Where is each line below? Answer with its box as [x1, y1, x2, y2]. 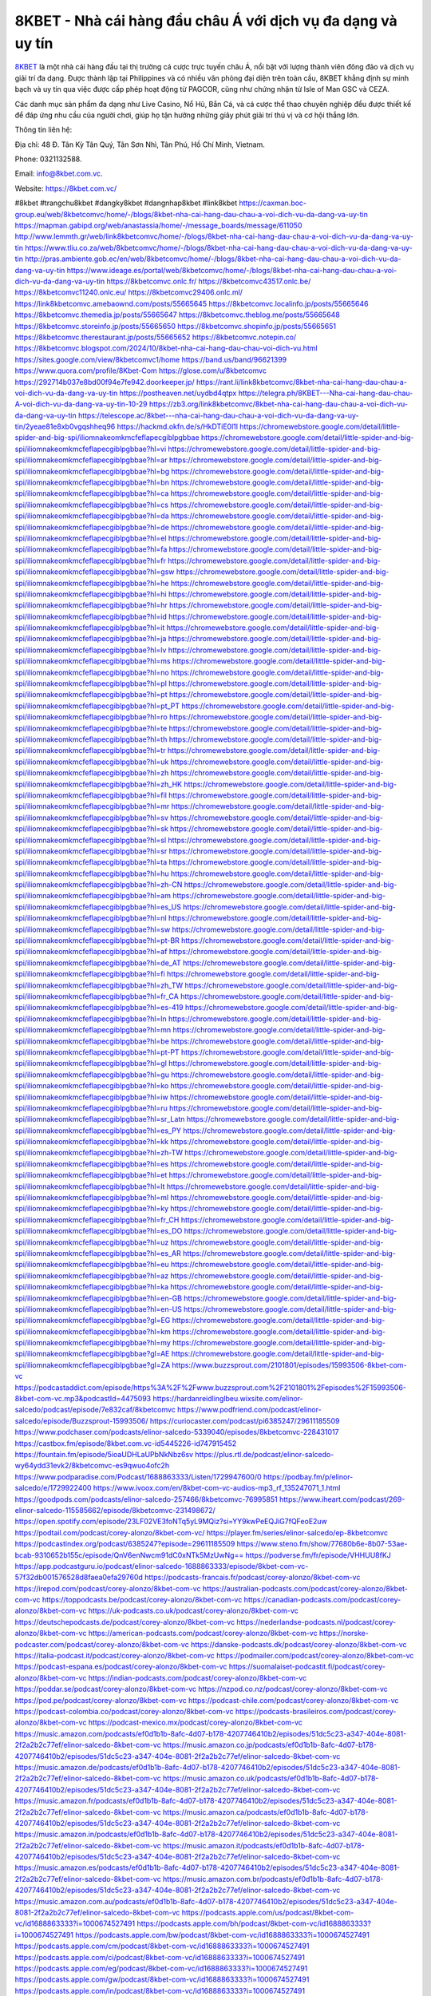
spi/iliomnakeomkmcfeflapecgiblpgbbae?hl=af [14, 947, 168, 956]
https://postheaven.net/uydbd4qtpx [119, 388, 237, 398]
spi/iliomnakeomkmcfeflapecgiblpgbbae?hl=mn [14, 1025, 172, 1035]
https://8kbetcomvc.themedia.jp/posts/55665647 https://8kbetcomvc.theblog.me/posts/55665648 [14, 310, 341, 319]
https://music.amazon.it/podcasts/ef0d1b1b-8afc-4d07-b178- [162, 1840, 365, 1850]
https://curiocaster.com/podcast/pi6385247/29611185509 [149, 1416, 340, 1425]
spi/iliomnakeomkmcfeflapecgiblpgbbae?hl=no [14, 667, 169, 677]
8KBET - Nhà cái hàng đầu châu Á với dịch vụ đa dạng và [14, 12, 398, 30]
